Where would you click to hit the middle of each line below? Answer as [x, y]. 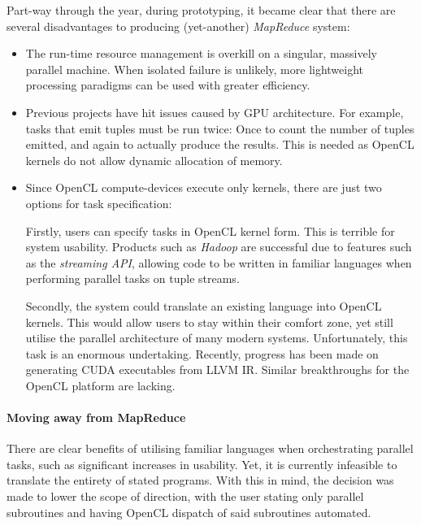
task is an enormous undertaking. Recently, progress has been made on [202, 353]
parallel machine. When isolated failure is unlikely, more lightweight [195, 69]
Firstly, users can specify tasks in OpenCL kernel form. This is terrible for [210, 230]
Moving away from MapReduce [96, 417]
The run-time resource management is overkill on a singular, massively [202, 53]
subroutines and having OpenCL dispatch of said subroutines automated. [189, 512]
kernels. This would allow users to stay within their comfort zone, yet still [209, 322]
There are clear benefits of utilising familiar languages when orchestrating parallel [210, 448]
